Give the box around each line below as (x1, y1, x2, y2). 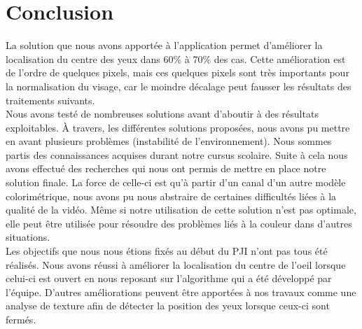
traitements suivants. (6, 92, 95, 107)
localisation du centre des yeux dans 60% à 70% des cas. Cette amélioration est (6, 51, 346, 66)
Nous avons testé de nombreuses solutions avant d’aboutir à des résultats (6, 106, 319, 121)
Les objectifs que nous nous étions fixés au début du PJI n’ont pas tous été (6, 244, 328, 258)
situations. (6, 230, 50, 244)
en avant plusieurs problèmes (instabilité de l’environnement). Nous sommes (6, 134, 332, 148)
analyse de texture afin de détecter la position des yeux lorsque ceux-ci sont (6, 298, 330, 313)
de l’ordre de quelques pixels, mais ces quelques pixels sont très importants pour (6, 65, 349, 80)
